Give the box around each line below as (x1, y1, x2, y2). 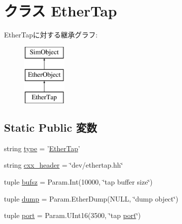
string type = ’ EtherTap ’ (4, 143, 80, 153)
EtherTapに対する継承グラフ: (4, 29, 98, 40)
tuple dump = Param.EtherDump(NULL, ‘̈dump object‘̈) (4, 193, 179, 204)
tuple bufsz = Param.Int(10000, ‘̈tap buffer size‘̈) (4, 177, 153, 187)
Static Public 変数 (4, 120, 97, 135)
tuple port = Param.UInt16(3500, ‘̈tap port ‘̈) (4, 210, 141, 221)
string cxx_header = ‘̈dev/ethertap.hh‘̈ (4, 160, 123, 170)
